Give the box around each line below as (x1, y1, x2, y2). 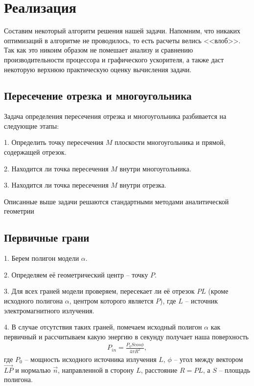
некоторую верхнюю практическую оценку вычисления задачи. (4, 64, 192, 74)
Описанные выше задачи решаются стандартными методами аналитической (4, 196, 229, 206)
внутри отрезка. (119, 180, 166, 190)
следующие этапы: (4, 120, 59, 131)
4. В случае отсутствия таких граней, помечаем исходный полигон (4, 322, 202, 332)
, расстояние (140, 364, 178, 375)
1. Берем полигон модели (4, 253, 79, 263)
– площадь (219, 364, 251, 375)
